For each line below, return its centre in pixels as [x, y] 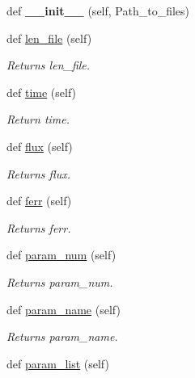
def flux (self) [40, 146]
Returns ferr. [39, 227]
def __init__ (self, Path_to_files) [98, 10]
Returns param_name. [62, 336]
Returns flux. [39, 173]
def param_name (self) [64, 309]
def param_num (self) [61, 255]
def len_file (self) [49, 38]
